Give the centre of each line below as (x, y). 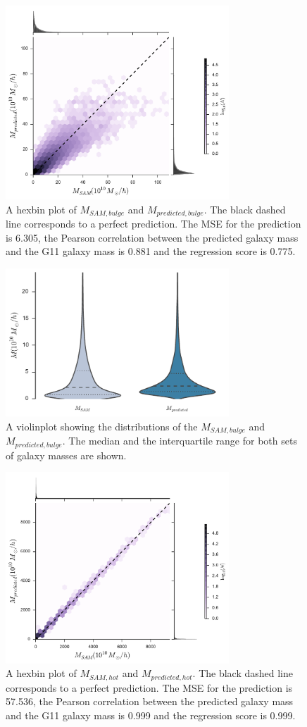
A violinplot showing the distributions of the (102, 426)
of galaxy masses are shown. (66, 455)
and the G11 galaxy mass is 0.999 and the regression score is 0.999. (151, 715)
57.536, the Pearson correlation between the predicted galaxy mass (150, 701)
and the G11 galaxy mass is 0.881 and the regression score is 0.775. (151, 251)
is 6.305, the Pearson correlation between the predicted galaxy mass (152, 237)
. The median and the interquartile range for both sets (180, 441)
